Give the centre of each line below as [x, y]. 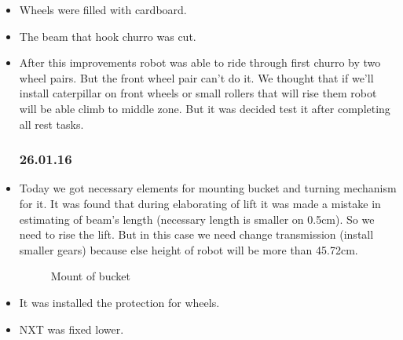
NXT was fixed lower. [71, 329]
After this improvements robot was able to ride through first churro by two [200, 62]
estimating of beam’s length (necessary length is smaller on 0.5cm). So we [197, 219]
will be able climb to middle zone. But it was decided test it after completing [205, 108]
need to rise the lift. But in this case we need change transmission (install [196, 234]
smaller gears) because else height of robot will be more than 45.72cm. [189, 249]
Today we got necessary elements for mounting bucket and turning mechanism [208, 188]
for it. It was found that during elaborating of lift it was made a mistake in [200, 203]
